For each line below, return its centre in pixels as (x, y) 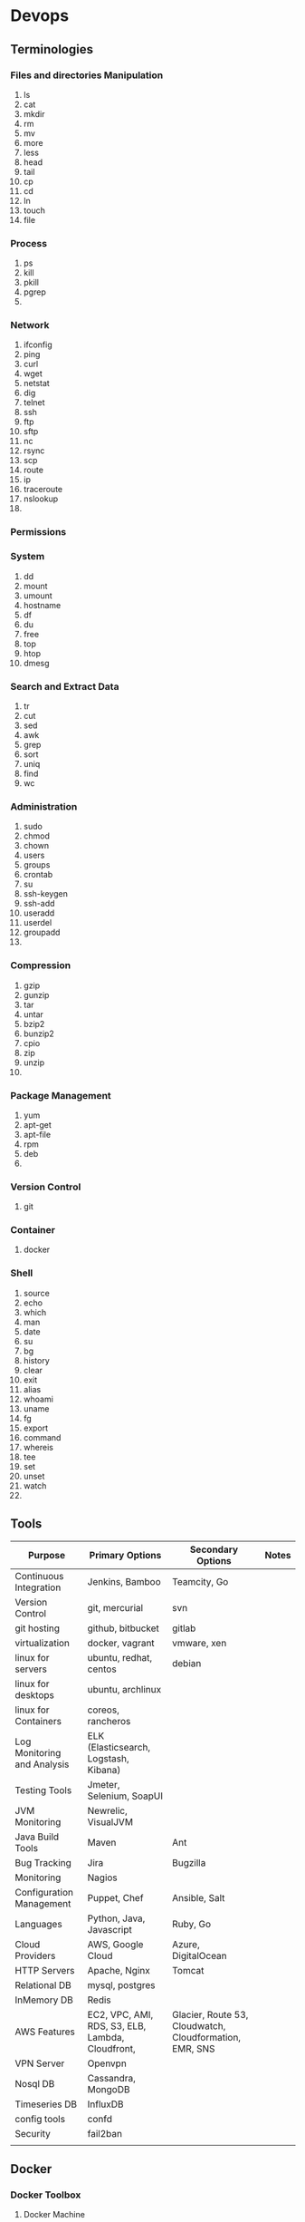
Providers (35, 1955)
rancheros (109, 1721)
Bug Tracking (43, 1862)
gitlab (184, 1628)
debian (186, 1663)
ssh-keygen (46, 894)
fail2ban (105, 2133)
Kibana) (104, 1770)
